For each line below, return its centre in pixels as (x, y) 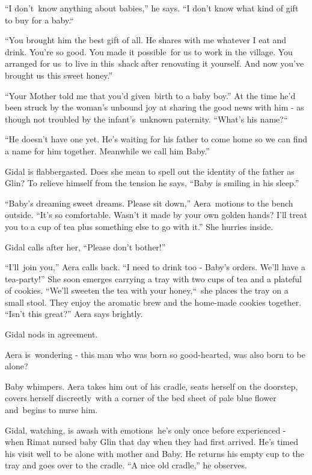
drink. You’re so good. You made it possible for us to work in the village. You (149, 51)
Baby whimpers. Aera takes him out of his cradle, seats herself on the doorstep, (151, 386)
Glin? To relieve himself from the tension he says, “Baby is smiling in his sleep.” (152, 183)
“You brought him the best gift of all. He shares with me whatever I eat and (146, 40)
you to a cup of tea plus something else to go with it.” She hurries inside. (139, 226)
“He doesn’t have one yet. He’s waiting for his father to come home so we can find (156, 139)
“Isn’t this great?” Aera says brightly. (74, 314)
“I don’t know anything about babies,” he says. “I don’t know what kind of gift (152, 8)
